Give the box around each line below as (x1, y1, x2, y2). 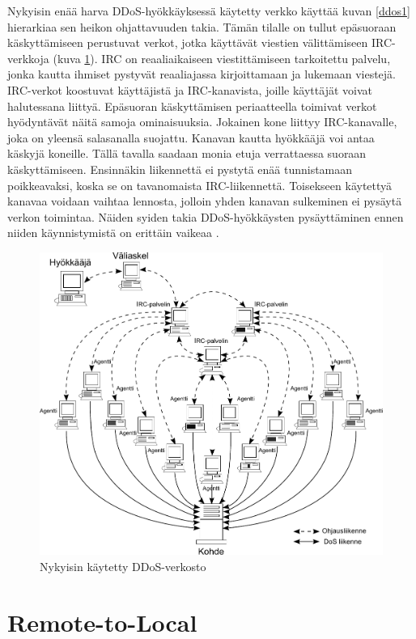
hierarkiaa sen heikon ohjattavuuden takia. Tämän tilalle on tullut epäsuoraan (7, 18, 397, 35)
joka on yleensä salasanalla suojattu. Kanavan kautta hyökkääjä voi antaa (7, 129, 375, 146)
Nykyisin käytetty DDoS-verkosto (40, 558, 206, 575)
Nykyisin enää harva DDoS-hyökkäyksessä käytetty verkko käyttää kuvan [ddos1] (7, 2, 410, 19)
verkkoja (7, 49, 49, 66)
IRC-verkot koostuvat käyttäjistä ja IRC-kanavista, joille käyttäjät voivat (7, 81, 372, 98)
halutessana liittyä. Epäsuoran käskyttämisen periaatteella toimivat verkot (7, 97, 377, 114)
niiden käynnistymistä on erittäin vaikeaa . (7, 224, 219, 241)
